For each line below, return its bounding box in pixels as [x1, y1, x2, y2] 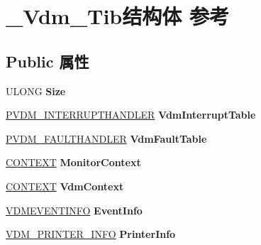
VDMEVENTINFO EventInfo [6, 202, 143, 217]
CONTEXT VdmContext [6, 178, 124, 193]
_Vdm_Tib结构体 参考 [6, 1, 229, 31]
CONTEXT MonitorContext [6, 155, 141, 170]
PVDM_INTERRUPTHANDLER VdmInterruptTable [6, 107, 256, 122]
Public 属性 [6, 50, 89, 72]
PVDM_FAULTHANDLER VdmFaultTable [6, 131, 207, 146]
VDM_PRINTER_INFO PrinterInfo [6, 227, 176, 241]
